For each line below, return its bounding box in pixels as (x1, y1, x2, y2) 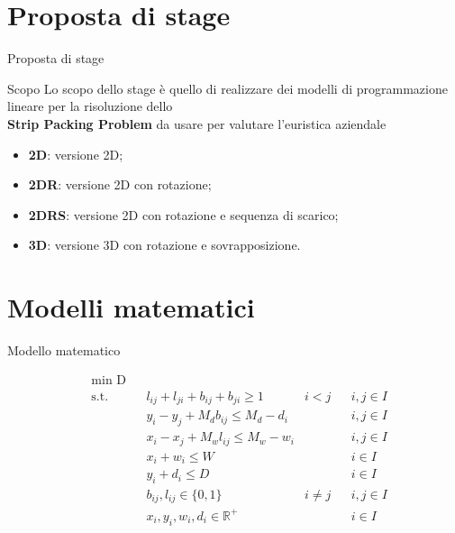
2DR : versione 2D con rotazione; (28, 175, 212, 194)
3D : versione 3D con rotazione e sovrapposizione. (28, 235, 301, 254)
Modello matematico (7, 341, 121, 359)
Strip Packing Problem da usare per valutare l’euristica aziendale (7, 114, 387, 133)
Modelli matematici (7, 289, 255, 326)
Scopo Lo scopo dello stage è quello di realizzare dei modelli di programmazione (7, 78, 448, 97)
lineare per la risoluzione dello (7, 96, 173, 115)
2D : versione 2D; (28, 144, 123, 163)
